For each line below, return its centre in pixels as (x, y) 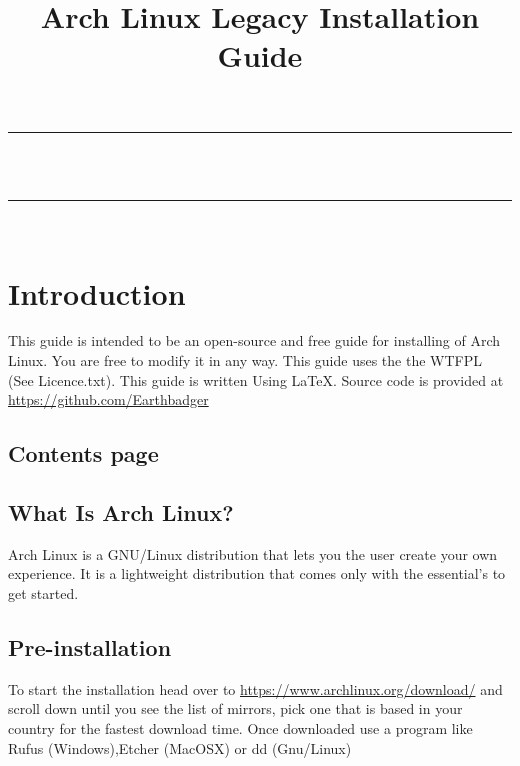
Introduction (97, 292)
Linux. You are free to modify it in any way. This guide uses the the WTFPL (245, 360)
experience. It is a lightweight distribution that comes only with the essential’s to (257, 573)
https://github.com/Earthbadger (108, 399)
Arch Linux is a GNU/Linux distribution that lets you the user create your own (253, 553)
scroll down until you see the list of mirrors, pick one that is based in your (235, 708)
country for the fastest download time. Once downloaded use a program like (240, 728)
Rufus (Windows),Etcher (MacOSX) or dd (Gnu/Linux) (180, 747)
